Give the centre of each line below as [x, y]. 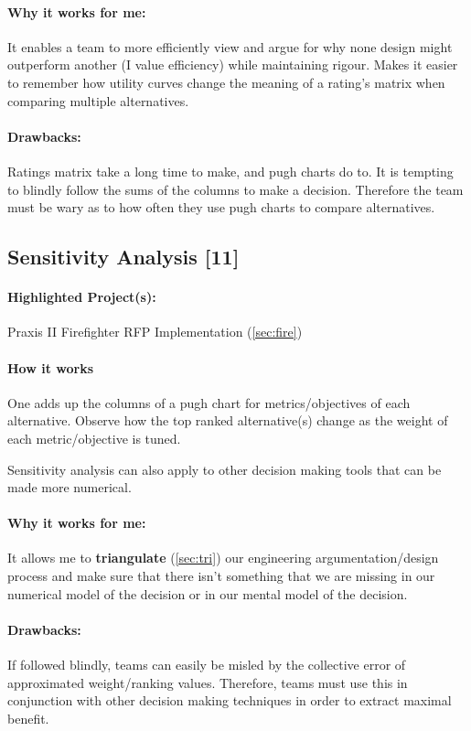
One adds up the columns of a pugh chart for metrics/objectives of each [209, 402]
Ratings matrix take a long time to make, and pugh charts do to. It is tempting [230, 171]
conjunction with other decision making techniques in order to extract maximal [230, 700]
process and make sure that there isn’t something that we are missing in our [221, 576]
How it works [51, 367]
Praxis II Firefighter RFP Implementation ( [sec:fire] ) [155, 332]
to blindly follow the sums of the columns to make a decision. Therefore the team [235, 189]
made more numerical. [70, 487]
